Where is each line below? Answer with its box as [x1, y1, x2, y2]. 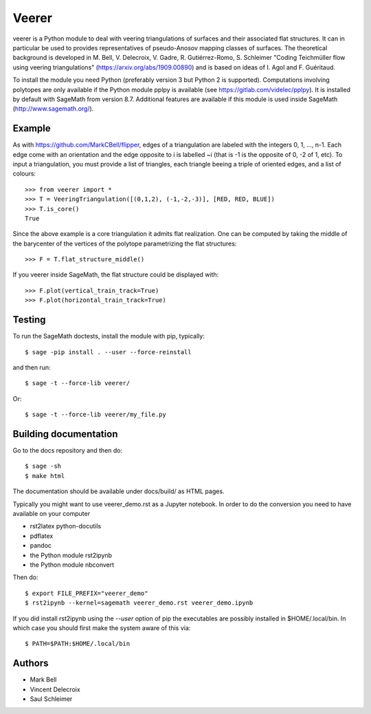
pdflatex [30, 532, 54, 540]
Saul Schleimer [30, 695, 73, 703]
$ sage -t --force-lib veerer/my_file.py [25, 411, 166, 419]
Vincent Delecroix [30, 685, 80, 693]
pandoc [30, 541, 52, 550]
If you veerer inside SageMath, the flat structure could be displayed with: [12, 270, 219, 279]
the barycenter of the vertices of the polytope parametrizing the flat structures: [12, 239, 237, 248]
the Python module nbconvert [30, 561, 115, 569]
